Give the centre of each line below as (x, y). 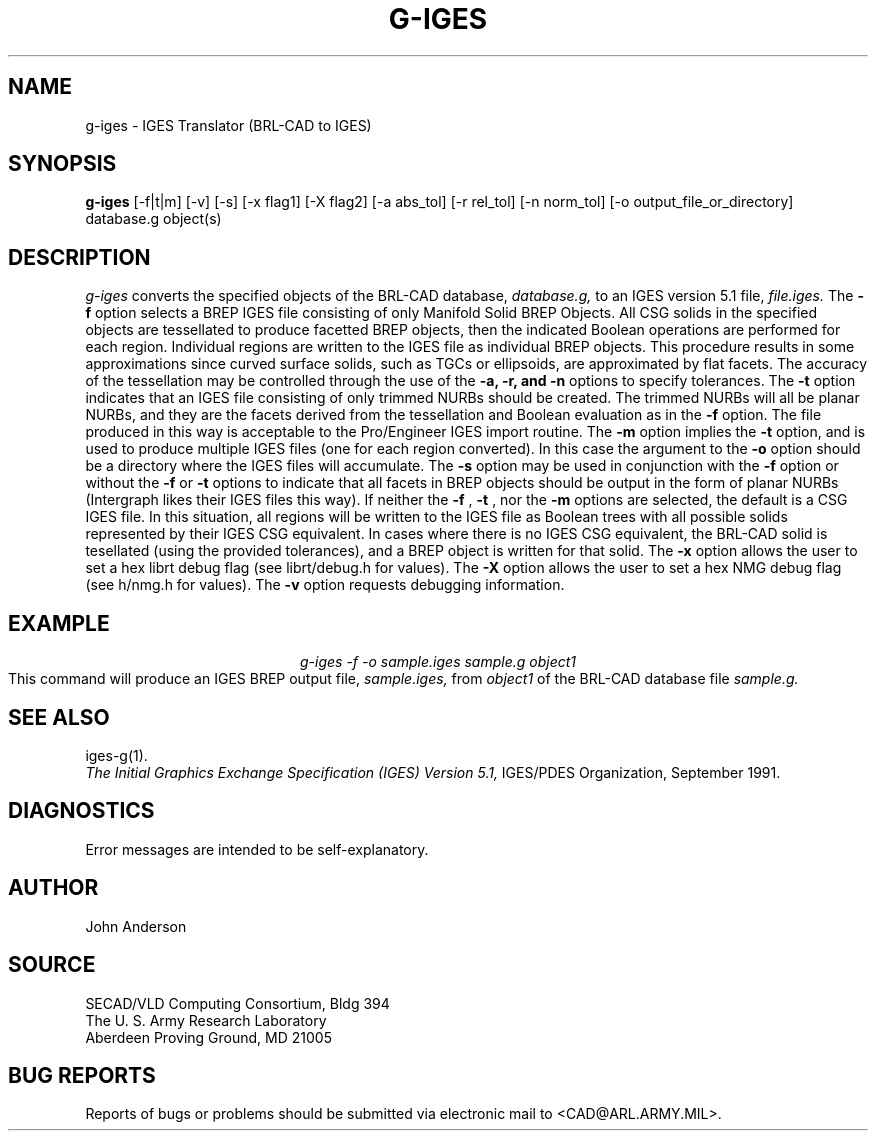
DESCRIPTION (79, 257)
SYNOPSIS (62, 164)
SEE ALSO (59, 717)
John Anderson (136, 926)
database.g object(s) (153, 219)
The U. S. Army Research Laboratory (206, 1020)
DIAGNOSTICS (81, 811)
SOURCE (52, 965)
